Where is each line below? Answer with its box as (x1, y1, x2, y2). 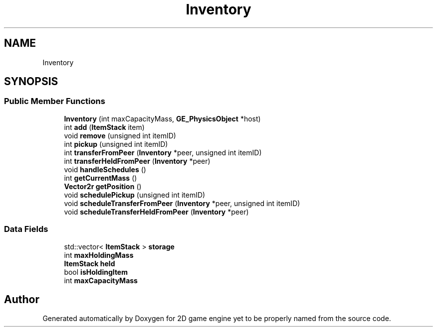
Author (4, 293, 39, 306)
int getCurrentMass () (64, 173, 137, 182)
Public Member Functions (4, 96, 105, 107)
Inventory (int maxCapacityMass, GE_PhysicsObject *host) (64, 114, 261, 123)
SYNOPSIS (4, 75, 58, 88)
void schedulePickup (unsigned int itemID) (64, 190, 206, 199)
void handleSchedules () (64, 165, 146, 174)
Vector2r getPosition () (64, 182, 142, 191)
